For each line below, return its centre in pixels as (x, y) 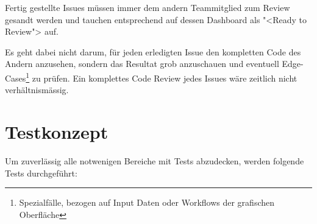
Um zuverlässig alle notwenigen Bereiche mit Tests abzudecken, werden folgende (155, 160)
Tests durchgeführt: (41, 173)
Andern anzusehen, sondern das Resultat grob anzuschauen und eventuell (142, 64)
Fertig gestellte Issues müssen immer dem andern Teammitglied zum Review (148, 7)
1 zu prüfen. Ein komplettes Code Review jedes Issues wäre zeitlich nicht (162, 77)
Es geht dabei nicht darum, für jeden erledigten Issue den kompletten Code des (153, 51)
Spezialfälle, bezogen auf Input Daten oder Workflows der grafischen (147, 202)
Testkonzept (57, 131)
